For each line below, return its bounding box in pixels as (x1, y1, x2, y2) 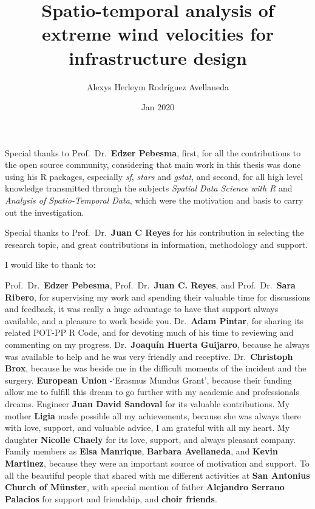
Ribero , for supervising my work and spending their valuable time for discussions (5, 290, 310, 303)
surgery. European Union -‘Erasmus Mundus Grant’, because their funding (5, 373, 292, 386)
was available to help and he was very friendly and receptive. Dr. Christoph (5, 350, 293, 362)
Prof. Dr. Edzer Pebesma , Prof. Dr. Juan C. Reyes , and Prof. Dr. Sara (5, 279, 296, 291)
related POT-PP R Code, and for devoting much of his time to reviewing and (5, 326, 294, 339)
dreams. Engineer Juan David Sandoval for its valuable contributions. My (5, 397, 290, 410)
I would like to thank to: (5, 258, 96, 271)
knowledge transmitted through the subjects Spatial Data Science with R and (5, 182, 293, 195)
